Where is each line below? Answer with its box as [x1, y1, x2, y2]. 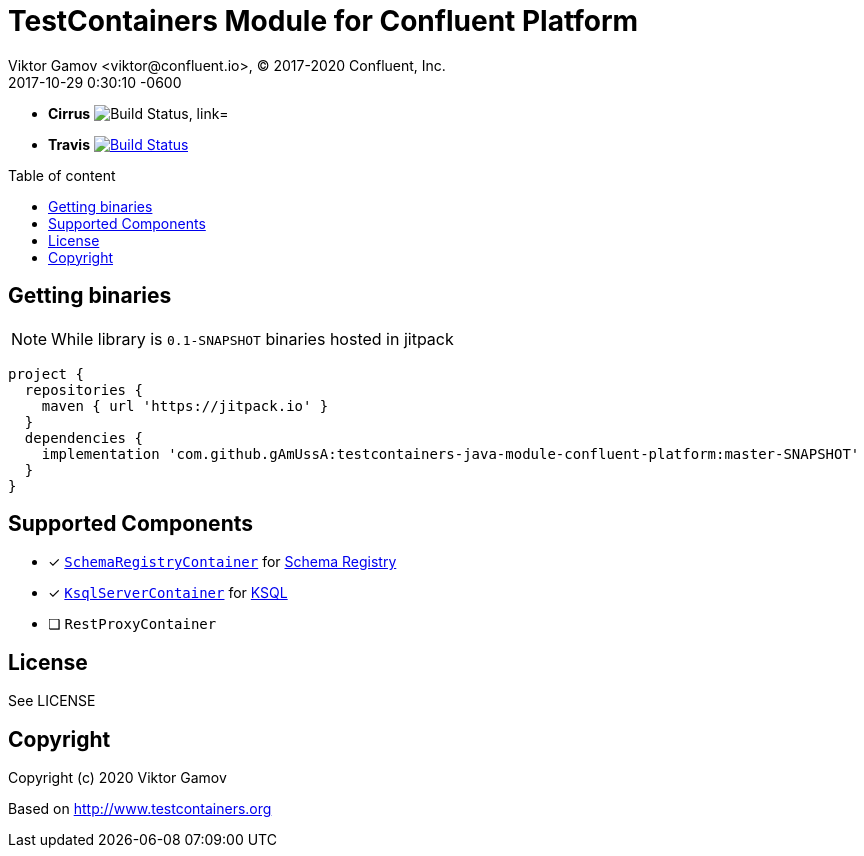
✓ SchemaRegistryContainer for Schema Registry [48, 553, 397, 571]
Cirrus [48, 104, 91, 122]
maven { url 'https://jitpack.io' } [41, 397, 329, 414]
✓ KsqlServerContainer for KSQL [48, 584, 288, 602]
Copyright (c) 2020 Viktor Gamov [8, 769, 227, 787]
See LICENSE [8, 692, 96, 710]
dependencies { [24, 429, 143, 446]
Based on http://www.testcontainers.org [8, 800, 272, 818]
